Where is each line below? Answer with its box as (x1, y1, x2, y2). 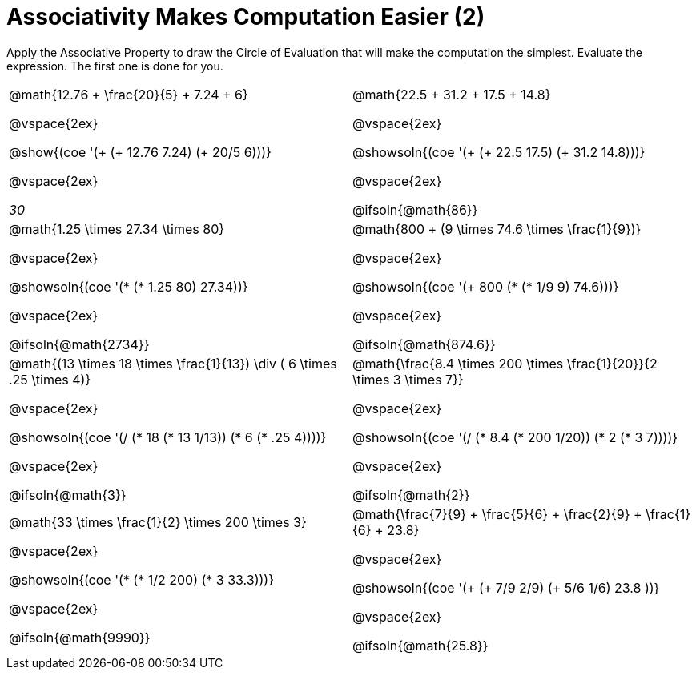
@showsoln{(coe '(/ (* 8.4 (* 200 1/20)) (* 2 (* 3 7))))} (352, 429, 678, 445)
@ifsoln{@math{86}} (352, 201, 478, 218)
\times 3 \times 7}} (352, 371, 464, 388)
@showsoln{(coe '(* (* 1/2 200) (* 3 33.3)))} (9, 571, 275, 588)
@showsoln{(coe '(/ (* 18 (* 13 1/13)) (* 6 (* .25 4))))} (9, 429, 327, 445)
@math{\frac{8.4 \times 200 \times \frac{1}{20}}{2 (352, 355, 658, 372)
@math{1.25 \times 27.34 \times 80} (9, 220, 225, 237)
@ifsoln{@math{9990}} (9, 629, 151, 646)
